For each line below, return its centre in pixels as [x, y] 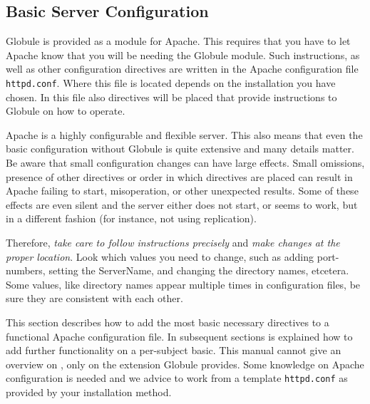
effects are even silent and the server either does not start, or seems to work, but [182, 204]
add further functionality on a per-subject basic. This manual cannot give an [174, 350]
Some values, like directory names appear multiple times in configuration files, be [183, 284]
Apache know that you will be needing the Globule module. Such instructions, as [183, 55]
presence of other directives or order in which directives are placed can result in [179, 176]
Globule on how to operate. [66, 111]
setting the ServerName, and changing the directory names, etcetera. [199, 270]
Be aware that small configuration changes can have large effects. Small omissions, [185, 163]
